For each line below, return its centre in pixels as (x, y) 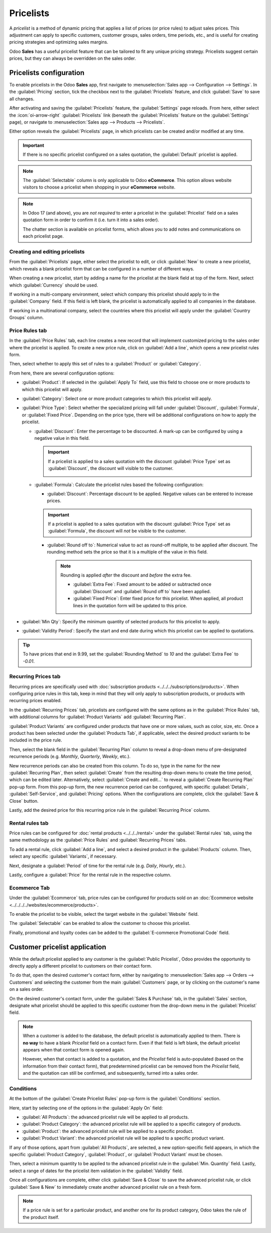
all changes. (22, 99)
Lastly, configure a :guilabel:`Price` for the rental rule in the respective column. (90, 875)
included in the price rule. (36, 740)
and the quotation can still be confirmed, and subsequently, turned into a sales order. (111, 1073)
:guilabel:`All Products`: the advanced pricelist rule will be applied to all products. (105, 1117)
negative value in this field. (62, 438)
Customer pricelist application (58, 947)
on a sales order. (27, 989)
